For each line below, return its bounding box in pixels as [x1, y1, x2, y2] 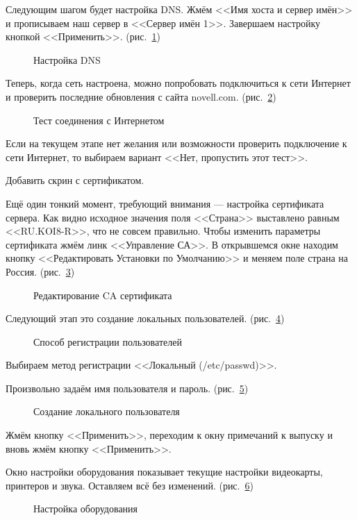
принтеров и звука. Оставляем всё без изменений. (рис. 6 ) [6, 478, 254, 492]
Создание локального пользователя [33, 404, 180, 419]
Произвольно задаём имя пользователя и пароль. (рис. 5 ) [6, 380, 249, 395]
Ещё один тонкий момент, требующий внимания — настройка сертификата [6, 196, 324, 210]
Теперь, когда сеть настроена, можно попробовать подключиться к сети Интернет [6, 76, 351, 90]
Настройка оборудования [33, 501, 138, 516]
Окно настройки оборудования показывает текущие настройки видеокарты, [6, 464, 323, 479]
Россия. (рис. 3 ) [6, 264, 75, 278]
